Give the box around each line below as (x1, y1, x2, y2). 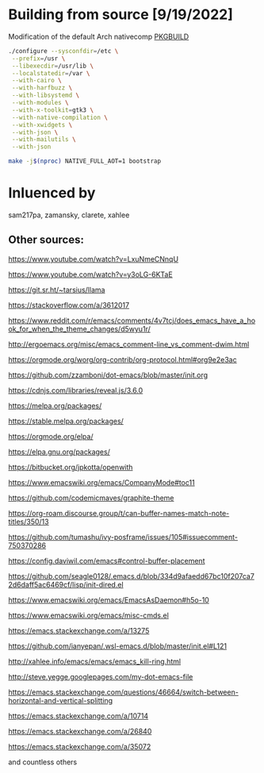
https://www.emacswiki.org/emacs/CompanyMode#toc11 (8, 477, 196, 487)
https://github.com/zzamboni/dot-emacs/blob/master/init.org (8, 370, 209, 380)
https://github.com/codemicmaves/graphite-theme (8, 493, 174, 503)
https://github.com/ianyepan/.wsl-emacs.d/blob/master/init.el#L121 (8, 641, 228, 651)
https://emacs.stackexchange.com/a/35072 (8, 741, 151, 751)
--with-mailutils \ (11, 136, 77, 144)
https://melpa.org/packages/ (8, 400, 102, 410)
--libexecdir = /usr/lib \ (11, 62, 94, 70)
